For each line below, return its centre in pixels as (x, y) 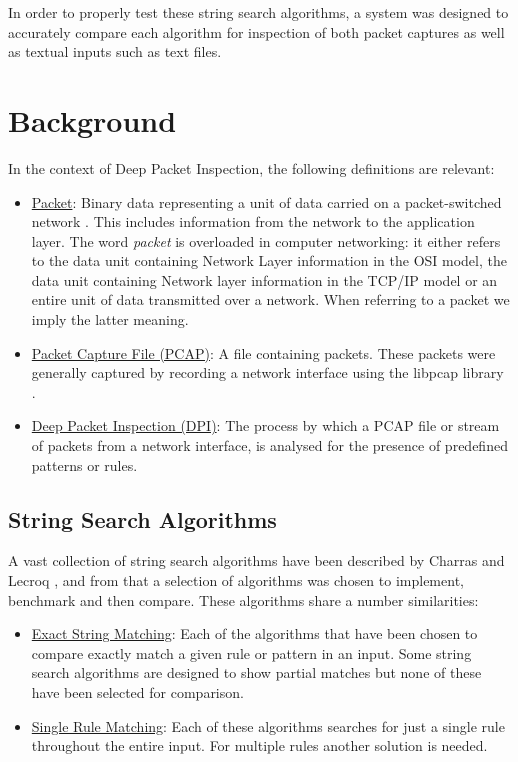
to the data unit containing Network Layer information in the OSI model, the (269, 260)
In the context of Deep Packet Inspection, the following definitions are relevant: (251, 167)
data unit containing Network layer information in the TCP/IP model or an (264, 279)
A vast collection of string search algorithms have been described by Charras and (256, 560)
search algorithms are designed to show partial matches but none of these (256, 672)
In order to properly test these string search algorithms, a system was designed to (258, 12)
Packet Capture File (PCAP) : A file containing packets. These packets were (263, 352)
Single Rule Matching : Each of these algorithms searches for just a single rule (268, 725)
